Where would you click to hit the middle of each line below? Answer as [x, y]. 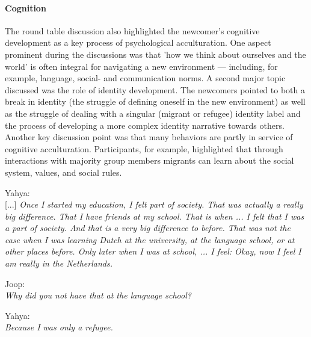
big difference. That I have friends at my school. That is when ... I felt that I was [155, 216]
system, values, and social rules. [63, 172]
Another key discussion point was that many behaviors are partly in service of [149, 137]
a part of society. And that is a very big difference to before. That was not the [148, 228]
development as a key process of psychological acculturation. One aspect [138, 42]
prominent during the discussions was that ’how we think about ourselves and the [155, 54]
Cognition [26, 8]
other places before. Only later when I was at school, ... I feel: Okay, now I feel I [153, 251]
